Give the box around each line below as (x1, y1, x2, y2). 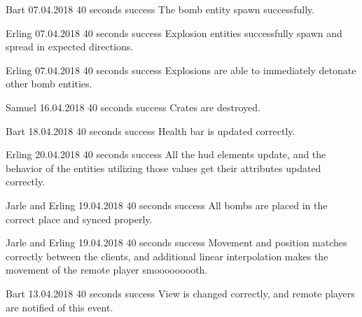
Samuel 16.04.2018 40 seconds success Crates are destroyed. (6, 99, 260, 114)
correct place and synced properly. (6, 211, 153, 226)
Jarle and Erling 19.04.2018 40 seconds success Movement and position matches (6, 235, 347, 250)
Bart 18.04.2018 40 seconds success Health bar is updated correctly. (6, 123, 295, 138)
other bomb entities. (6, 76, 92, 91)
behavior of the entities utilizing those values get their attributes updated (6, 160, 321, 175)
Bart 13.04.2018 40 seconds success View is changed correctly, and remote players (6, 286, 355, 300)
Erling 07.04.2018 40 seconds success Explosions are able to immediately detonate (6, 62, 356, 77)
